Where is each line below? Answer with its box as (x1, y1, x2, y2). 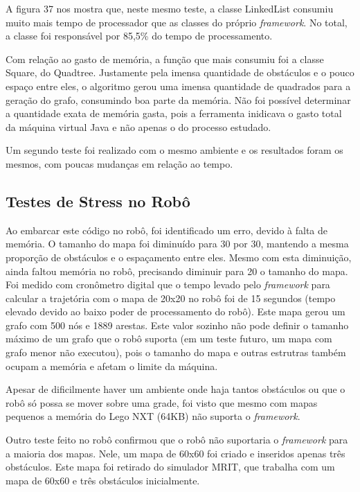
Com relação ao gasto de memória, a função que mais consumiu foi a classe (6, 51, 324, 66)
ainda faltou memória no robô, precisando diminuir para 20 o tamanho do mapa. (6, 263, 348, 278)
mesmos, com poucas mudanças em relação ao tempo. (6, 156, 233, 170)
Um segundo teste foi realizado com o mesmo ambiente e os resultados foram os (6, 143, 343, 157)
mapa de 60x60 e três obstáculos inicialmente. (6, 473, 200, 487)
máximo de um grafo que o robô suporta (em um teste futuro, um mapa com (6, 331, 332, 346)
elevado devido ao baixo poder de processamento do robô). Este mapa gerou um (6, 304, 345, 319)
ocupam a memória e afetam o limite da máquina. (6, 358, 218, 373)
